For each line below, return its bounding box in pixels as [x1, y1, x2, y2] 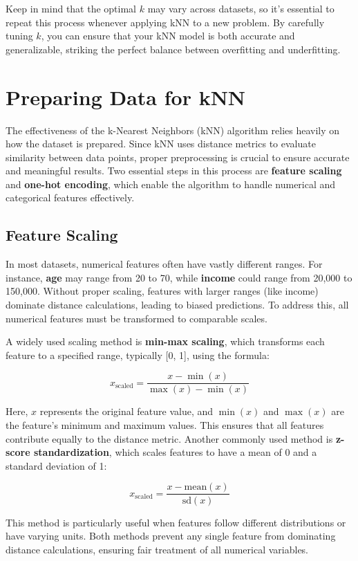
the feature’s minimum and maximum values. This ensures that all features [6, 418, 324, 432]
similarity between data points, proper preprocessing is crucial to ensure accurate [6, 149, 350, 164]
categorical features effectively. [6, 190, 135, 205]
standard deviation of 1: [6, 458, 107, 472]
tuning [6, 28, 33, 43]
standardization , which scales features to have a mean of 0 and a [33, 445, 317, 459]
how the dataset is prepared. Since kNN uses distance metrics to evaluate [6, 136, 316, 151]
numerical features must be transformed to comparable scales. [6, 311, 267, 325]
